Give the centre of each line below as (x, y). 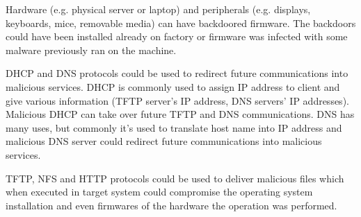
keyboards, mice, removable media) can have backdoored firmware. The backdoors (181, 23)
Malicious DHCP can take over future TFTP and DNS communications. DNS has (180, 114)
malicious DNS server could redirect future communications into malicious (164, 141)
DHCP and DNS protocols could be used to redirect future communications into (177, 73)
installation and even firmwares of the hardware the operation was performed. (171, 205)
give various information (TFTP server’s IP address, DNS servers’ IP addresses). (177, 100)
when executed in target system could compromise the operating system (159, 192)
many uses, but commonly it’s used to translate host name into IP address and (174, 127)
